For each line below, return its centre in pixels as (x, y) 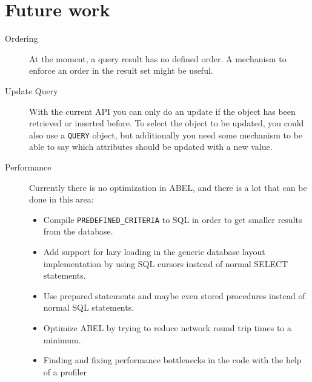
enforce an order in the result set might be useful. (121, 70)
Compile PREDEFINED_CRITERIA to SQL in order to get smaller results (173, 219)
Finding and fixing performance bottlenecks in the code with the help (172, 360)
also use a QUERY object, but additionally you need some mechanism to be (166, 134)
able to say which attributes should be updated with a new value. (151, 147)
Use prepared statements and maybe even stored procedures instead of (174, 295)
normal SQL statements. (89, 307)
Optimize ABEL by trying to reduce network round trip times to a (167, 327)
